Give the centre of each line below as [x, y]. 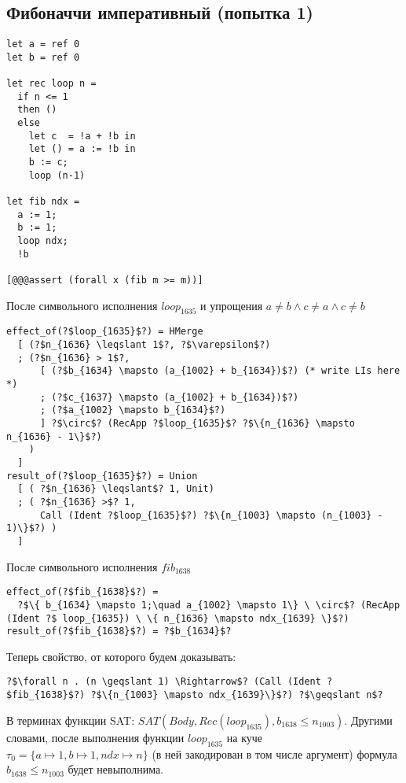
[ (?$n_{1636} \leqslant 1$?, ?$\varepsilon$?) [144, 345]
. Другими [368, 720]
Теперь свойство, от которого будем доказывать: [121, 656]
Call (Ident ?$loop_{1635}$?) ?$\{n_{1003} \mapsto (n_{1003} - [211, 515]
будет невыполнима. [116, 769]
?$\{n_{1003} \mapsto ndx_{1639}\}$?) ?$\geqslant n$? [237, 695]
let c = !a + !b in [82, 136]
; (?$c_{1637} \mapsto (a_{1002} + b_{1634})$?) [169, 397]
